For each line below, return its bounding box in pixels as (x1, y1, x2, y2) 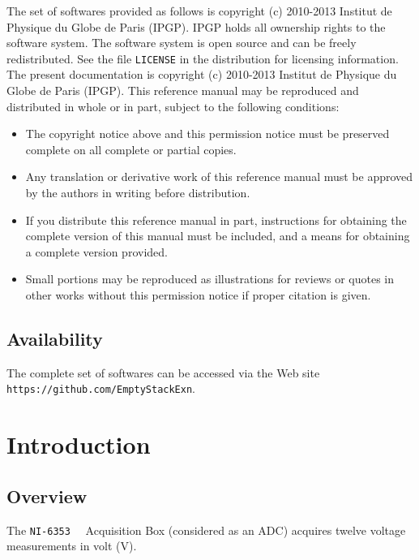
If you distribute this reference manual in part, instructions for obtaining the (25, 211, 407, 228)
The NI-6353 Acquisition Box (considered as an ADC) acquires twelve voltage (6, 521, 406, 538)
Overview (6, 483, 88, 508)
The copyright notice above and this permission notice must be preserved (25, 125, 390, 142)
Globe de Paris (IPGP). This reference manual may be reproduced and (6, 82, 359, 99)
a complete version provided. (25, 243, 168, 260)
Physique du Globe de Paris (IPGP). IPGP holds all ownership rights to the (6, 18, 386, 35)
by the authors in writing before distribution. (25, 184, 250, 200)
